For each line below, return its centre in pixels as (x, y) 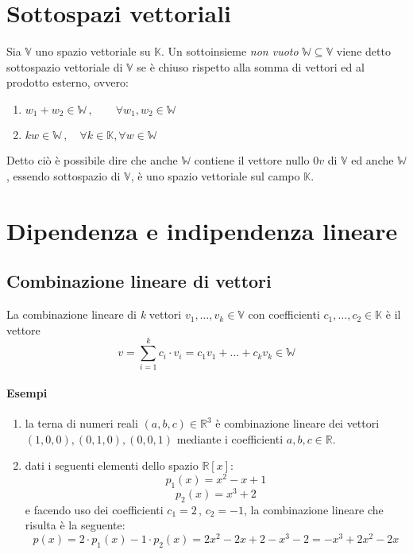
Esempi (27, 393)
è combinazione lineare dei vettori (297, 423)
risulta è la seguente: (75, 525)
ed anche (372, 160)
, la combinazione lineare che (313, 509)
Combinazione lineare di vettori (139, 281)
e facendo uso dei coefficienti (94, 509)
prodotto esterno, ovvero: (68, 82)
